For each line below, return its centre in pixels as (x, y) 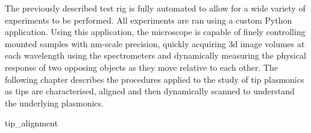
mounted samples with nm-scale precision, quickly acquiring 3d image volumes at (155, 43)
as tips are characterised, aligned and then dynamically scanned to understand (150, 91)
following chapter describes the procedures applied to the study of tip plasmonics (155, 79)
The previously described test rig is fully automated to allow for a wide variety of (155, 8)
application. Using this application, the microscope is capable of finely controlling (155, 32)
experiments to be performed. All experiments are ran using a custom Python (149, 20)
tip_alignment (31, 123)
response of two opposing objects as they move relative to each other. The (142, 67)
